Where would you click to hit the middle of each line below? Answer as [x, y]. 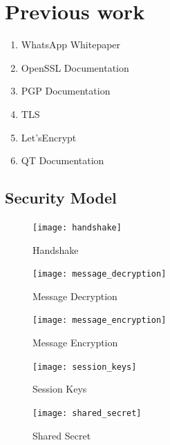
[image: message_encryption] [100, 320]
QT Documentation [63, 160]
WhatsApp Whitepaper [71, 44]
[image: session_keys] [85, 367]
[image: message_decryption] [100, 274]
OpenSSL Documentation [75, 67]
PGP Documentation [66, 91]
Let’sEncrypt [49, 137]
